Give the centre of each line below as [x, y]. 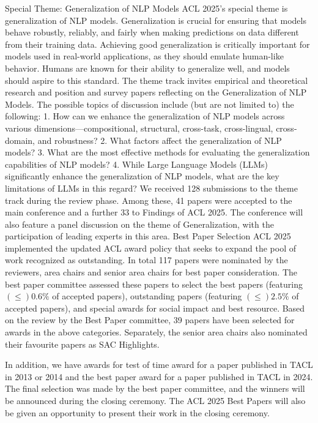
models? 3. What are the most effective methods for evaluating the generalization [157, 152]
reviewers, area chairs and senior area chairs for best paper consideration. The [151, 272]
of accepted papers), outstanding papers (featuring [147, 296]
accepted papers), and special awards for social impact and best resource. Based [155, 308]
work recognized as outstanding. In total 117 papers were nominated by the [146, 260]
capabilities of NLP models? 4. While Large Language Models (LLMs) [137, 164]
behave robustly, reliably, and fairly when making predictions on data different [152, 32]
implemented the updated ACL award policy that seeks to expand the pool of [150, 248]
